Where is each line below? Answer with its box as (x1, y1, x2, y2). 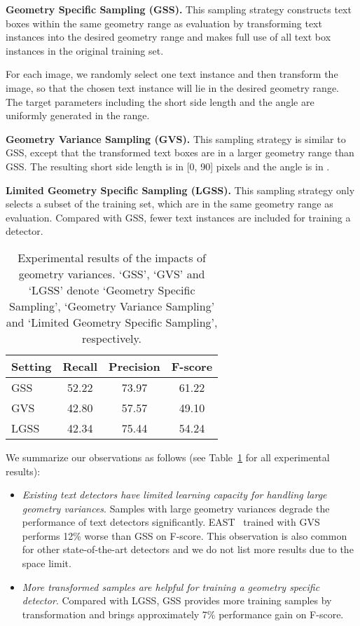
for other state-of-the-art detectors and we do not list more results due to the (22, 542, 354, 557)
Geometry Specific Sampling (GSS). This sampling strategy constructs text (6, 2, 352, 16)
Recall (62, 358, 98, 374)
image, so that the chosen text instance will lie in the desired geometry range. (6, 80, 339, 95)
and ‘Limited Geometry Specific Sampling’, (6, 313, 218, 330)
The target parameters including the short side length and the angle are (6, 94, 314, 109)
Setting (11, 358, 52, 374)
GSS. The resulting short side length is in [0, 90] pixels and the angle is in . (6, 158, 330, 173)
